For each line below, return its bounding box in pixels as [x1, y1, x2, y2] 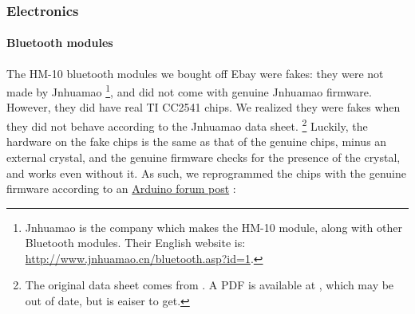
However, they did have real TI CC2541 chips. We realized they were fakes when [6, 99, 401, 116]
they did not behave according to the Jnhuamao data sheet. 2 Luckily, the [6, 116, 368, 134]
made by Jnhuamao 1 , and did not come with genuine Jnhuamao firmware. [6, 81, 372, 100]
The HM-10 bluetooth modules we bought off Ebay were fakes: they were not [6, 65, 384, 81]
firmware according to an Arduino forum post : [6, 180, 236, 197]
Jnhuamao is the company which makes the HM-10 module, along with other [25, 218, 402, 235]
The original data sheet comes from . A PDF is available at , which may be [25, 277, 394, 293]
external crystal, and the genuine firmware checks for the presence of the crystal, [6, 148, 401, 165]
